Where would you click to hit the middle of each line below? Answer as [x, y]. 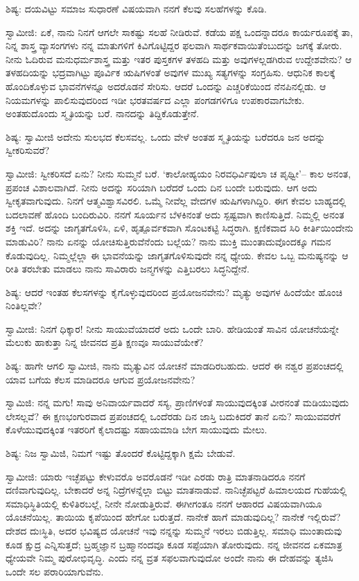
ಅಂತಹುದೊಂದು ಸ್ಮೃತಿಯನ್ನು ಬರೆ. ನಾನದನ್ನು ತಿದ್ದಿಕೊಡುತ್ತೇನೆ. [103, 113]
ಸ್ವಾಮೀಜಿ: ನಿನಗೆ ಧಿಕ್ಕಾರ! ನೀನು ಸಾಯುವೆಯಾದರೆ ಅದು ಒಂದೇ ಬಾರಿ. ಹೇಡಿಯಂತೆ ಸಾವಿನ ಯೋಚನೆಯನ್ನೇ [172, 328]
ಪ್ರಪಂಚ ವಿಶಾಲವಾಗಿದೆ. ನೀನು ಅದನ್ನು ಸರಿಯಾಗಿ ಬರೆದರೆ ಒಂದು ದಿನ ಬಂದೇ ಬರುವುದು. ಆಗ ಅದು [161, 187]
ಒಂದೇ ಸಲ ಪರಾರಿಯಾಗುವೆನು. [55, 571]
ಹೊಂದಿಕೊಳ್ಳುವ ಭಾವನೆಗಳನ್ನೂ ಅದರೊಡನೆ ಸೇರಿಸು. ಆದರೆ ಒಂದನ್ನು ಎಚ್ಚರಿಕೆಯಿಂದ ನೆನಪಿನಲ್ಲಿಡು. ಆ [166, 86]
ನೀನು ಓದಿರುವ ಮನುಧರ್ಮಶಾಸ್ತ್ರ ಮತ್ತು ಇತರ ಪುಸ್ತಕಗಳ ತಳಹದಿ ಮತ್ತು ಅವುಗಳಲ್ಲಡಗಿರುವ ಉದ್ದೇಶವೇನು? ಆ [179, 59]
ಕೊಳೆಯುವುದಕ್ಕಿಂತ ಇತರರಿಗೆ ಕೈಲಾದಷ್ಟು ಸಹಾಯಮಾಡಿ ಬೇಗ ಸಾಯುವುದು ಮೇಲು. [137, 430]
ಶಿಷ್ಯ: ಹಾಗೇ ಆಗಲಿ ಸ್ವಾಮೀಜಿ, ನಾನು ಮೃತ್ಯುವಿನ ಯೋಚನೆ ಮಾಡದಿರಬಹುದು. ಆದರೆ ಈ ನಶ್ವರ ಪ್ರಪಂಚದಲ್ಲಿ [175, 366]
